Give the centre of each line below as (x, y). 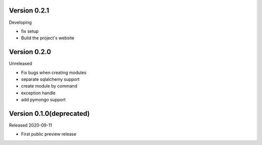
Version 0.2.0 (30, 52)
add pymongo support (43, 100)
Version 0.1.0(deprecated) (49, 114)
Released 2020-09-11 (31, 125)
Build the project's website (48, 38)
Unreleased (21, 64)
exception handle (38, 93)
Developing (20, 22)
